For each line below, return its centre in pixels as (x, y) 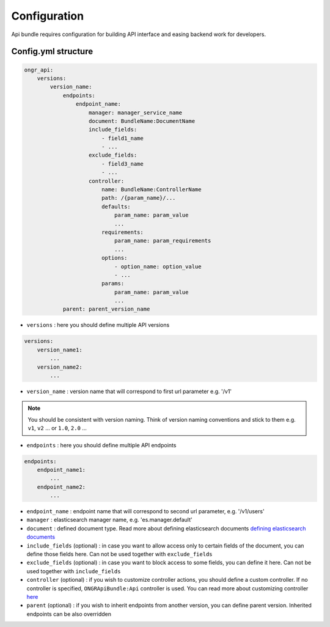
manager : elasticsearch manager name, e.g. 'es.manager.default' (109, 520)
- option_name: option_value (158, 266)
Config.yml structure (52, 52)
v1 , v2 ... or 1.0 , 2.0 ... (57, 428)
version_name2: (60, 367)
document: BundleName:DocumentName (142, 121)
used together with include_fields (74, 571)
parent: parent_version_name (106, 309)
